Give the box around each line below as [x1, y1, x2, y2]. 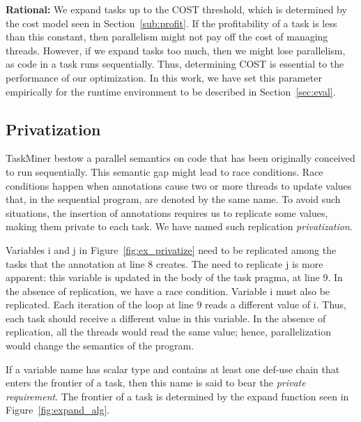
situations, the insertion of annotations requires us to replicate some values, [6, 205, 328, 220]
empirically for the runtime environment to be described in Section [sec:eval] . [6, 84, 336, 98]
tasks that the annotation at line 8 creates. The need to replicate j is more [6, 256, 323, 271]
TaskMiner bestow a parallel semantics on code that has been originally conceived [6, 151, 355, 165]
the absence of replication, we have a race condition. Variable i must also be [6, 283, 330, 298]
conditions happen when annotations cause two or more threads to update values [6, 178, 352, 193]
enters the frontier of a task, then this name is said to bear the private [6, 375, 306, 390]
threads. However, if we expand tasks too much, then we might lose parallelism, [6, 43, 346, 57]
